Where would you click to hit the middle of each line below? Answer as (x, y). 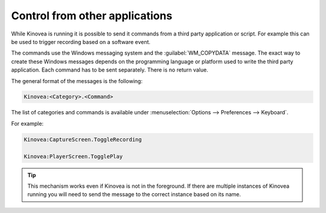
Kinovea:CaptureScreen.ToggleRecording (83, 139)
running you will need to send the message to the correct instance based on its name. (134, 194)
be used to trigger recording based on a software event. (81, 42)
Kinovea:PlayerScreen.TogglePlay (73, 156)
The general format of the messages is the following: (77, 81)
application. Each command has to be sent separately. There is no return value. (110, 70)
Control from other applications (92, 16)
